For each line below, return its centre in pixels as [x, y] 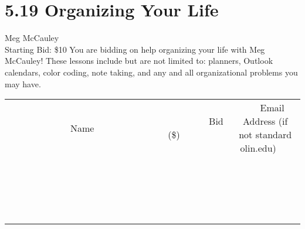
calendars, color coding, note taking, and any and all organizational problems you [151, 72]
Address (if [265, 121]
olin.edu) [258, 148]
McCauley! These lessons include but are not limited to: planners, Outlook [139, 61]
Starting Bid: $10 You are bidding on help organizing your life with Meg [135, 49]
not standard [265, 135]
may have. [23, 83]
